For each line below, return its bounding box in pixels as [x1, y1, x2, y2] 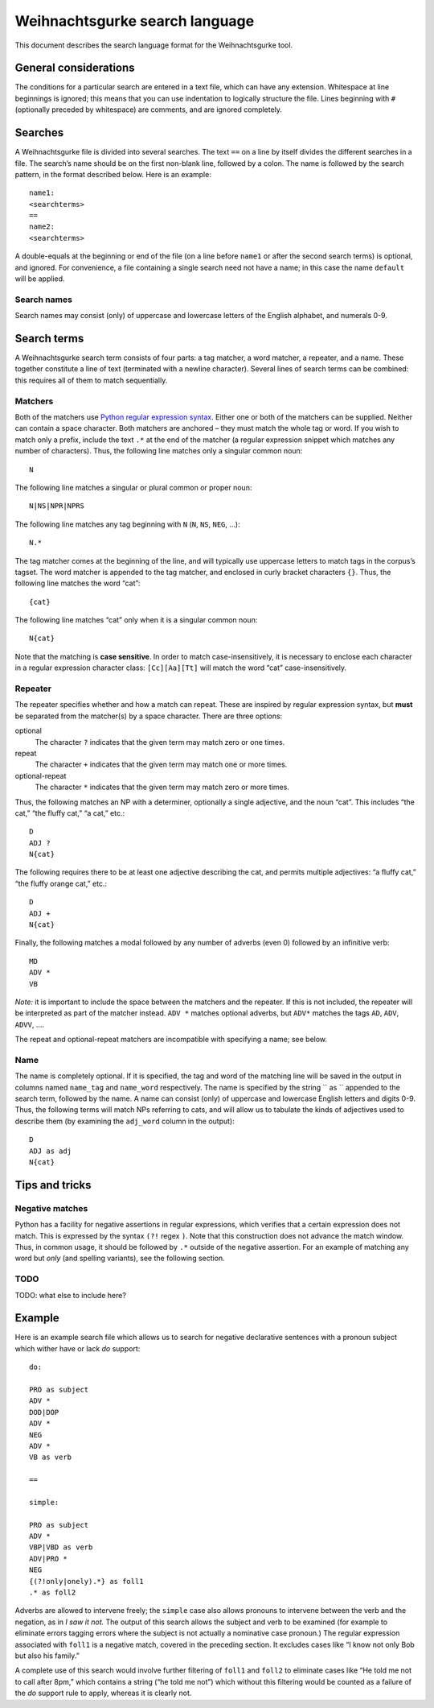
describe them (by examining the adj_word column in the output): [14, 1116, 235, 1126]
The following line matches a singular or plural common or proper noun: [14, 482, 252, 492]
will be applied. [14, 274, 65, 283]
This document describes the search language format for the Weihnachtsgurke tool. [14, 40, 293, 50]
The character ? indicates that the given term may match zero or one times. [35, 737, 285, 746]
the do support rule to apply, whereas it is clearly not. [14, 1688, 192, 1698]
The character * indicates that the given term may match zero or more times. [35, 782, 289, 792]
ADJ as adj [29, 1146, 72, 1156]
